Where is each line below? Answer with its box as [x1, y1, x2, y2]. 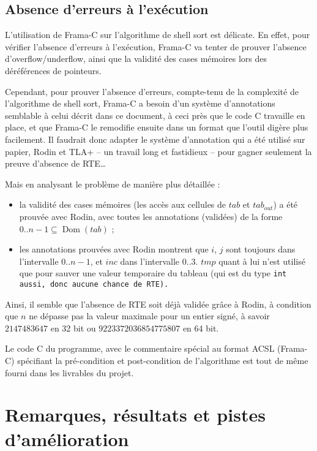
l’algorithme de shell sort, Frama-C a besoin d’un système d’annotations [5, 97, 275, 110]
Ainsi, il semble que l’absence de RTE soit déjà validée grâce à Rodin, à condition [5, 297, 311, 310]
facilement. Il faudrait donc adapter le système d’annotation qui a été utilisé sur [5, 132, 305, 145]
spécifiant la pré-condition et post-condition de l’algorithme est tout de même [17, 354, 308, 366]
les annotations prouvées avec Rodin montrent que [19, 243, 209, 256]
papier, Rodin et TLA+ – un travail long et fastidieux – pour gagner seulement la [5, 145, 312, 157]
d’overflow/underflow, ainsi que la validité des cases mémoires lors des [5, 52, 267, 65]
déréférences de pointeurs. [5, 64, 102, 77]
